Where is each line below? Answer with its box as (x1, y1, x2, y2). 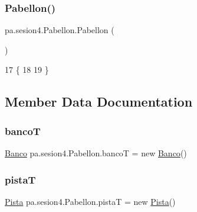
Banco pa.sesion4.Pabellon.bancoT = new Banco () (5, 147, 187, 159)
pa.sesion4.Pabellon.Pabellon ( (5, 24, 114, 36)
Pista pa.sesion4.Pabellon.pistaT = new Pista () (5, 195, 176, 207)
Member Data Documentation (5, 92, 193, 111)
